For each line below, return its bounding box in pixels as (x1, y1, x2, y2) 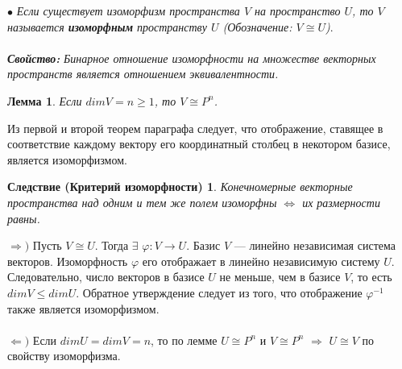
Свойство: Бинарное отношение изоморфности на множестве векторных (7, 49, 376, 66)
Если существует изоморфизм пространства (16, 2, 240, 19)
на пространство (255, 2, 341, 19)
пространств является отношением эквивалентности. (7, 65, 279, 82)
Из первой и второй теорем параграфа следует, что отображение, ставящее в (7, 119, 383, 136)
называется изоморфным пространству (7, 18, 207, 35)
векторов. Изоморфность (7, 252, 128, 269)
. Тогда (94, 237, 129, 254)
